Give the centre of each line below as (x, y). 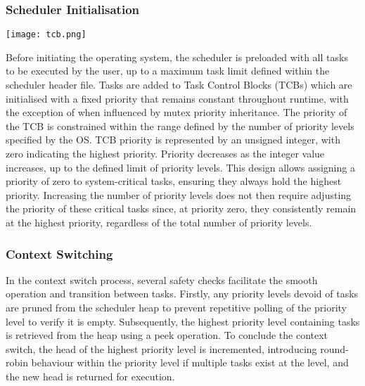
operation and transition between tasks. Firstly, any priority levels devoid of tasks (182, 294)
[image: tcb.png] (46, 35)
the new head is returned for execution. (90, 376)
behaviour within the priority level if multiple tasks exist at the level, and (190, 362)
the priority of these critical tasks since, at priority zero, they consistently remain (181, 208)
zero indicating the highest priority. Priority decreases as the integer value (165, 154)
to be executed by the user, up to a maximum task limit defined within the (168, 71)
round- (334, 348)
